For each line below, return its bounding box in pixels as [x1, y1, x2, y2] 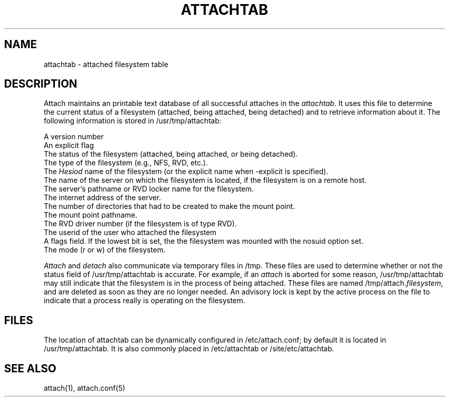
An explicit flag [44, 141, 94, 150]
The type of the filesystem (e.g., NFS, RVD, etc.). [44, 158, 208, 167]
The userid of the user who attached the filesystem [44, 228, 217, 237]
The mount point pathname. [44, 210, 137, 220]
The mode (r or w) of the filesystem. [44, 245, 166, 255]
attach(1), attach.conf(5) [44, 384, 126, 393]
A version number [44, 132, 104, 141]
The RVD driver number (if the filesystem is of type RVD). [44, 219, 237, 228]
